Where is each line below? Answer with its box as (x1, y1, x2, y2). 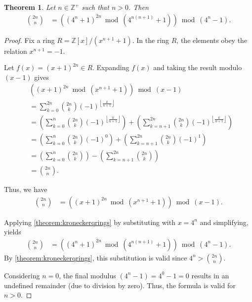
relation (4, 45, 27, 56)
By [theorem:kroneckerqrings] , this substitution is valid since (4, 252, 187, 263)
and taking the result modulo (153, 62, 242, 73)
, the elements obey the (176, 35, 248, 45)
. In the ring (132, 35, 169, 45)
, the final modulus (59, 270, 116, 280)
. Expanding (92, 62, 129, 73)
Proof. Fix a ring (4, 35, 55, 45)
